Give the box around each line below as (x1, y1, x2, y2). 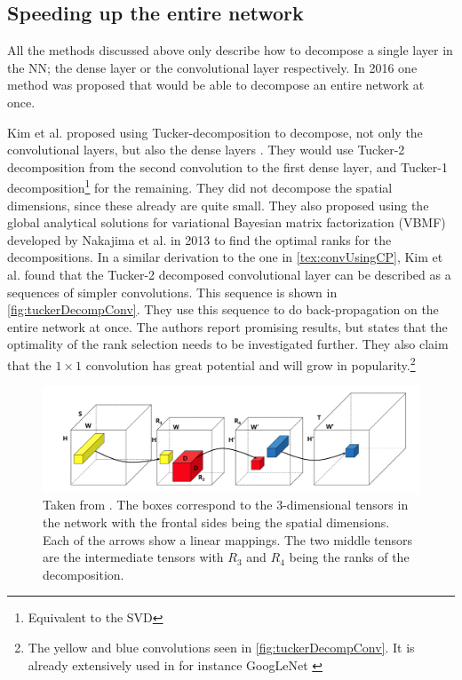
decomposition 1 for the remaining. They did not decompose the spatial (7, 176, 393, 197)
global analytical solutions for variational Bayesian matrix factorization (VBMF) (7, 213, 446, 232)
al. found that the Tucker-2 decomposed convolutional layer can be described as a (7, 265, 451, 283)
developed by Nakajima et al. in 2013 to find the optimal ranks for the (7, 230, 392, 249)
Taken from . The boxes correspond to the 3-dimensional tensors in (43, 495, 409, 514)
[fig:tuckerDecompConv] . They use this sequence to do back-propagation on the (7, 300, 439, 319)
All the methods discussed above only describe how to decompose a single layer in (7, 41, 453, 59)
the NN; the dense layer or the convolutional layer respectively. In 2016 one (7, 58, 418, 76)
